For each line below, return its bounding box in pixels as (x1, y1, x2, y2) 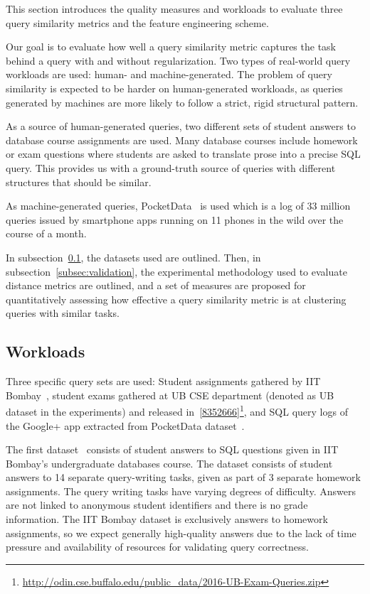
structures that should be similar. (6, 174, 152, 189)
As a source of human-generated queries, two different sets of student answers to (6, 119, 356, 134)
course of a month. (6, 226, 87, 241)
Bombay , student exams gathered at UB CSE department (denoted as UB (6, 387, 334, 402)
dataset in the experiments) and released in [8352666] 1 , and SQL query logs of (6, 402, 348, 418)
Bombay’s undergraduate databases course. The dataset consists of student (6, 455, 333, 470)
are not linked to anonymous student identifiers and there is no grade (6, 497, 308, 512)
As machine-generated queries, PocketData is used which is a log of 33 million (6, 198, 351, 213)
